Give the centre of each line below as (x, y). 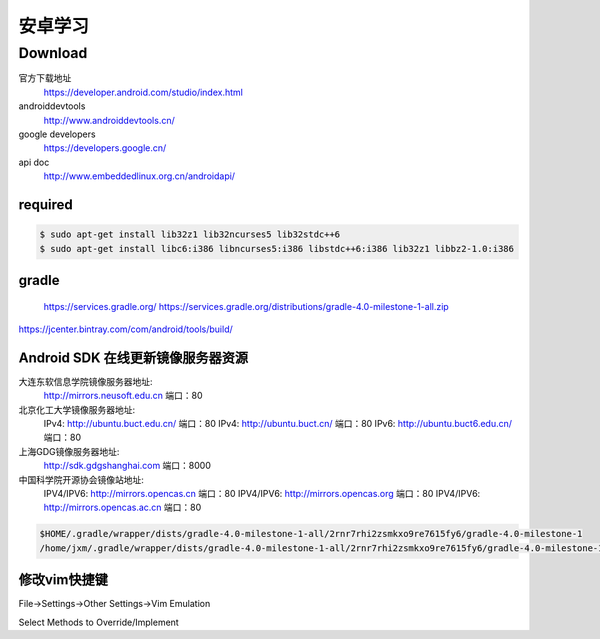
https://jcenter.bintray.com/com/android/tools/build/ (126, 329)
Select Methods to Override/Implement (98, 622)
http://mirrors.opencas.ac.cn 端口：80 (122, 507)
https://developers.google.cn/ (105, 148)
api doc (34, 162)
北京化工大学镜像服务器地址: (77, 409)
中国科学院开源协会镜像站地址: (81, 479)
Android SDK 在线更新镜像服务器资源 (133, 357)
